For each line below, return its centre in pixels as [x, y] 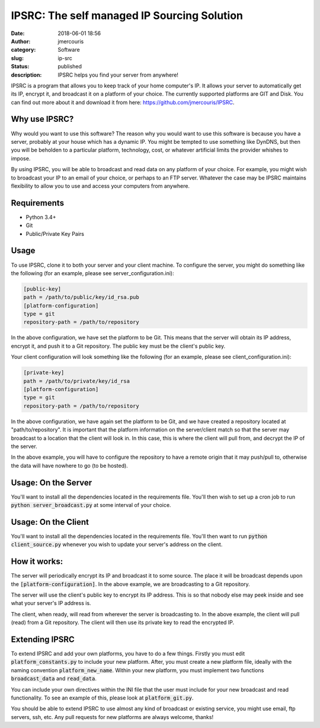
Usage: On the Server [52, 482]
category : [23, 50]
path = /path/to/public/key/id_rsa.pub [81, 297]
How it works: [37, 562]
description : [26, 75]
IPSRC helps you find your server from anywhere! [118, 75]
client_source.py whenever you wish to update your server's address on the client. [117, 544]
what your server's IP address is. [51, 603]
